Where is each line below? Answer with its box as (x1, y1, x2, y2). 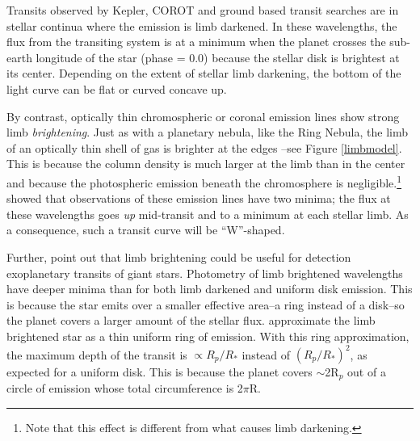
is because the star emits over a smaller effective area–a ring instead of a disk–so (6, 296, 405, 313)
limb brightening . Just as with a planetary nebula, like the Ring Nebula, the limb (6, 124, 408, 141)
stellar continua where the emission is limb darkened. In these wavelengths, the (6, 17, 397, 34)
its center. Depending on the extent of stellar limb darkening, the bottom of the (6, 65, 401, 82)
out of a (347, 363, 386, 380)
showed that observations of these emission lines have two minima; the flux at (6, 190, 391, 207)
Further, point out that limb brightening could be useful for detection (6, 248, 351, 265)
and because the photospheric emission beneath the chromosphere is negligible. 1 (6, 171, 402, 191)
